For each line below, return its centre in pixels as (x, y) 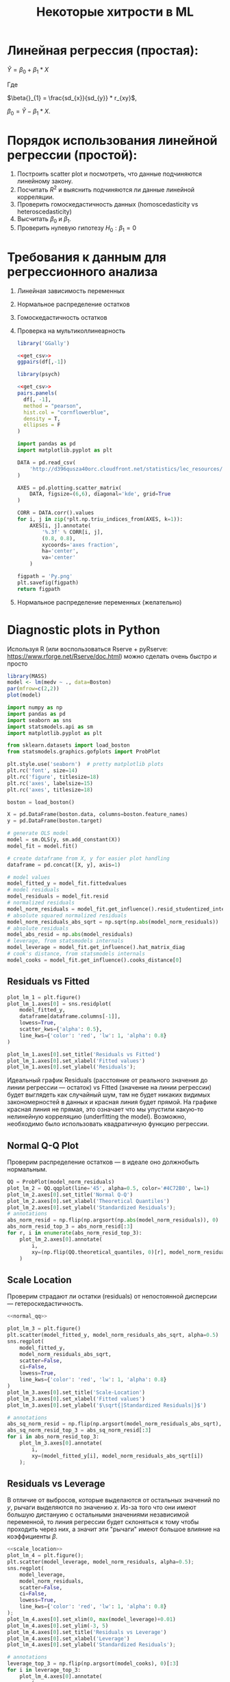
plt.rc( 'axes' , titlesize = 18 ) (50, 790)
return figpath (39, 589)
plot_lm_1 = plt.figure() (44, 997)
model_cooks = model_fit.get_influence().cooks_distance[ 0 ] (95, 960)
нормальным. (27, 1169)
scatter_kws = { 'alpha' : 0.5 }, (61, 1029)
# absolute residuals (38, 928)
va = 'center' (59, 558)
